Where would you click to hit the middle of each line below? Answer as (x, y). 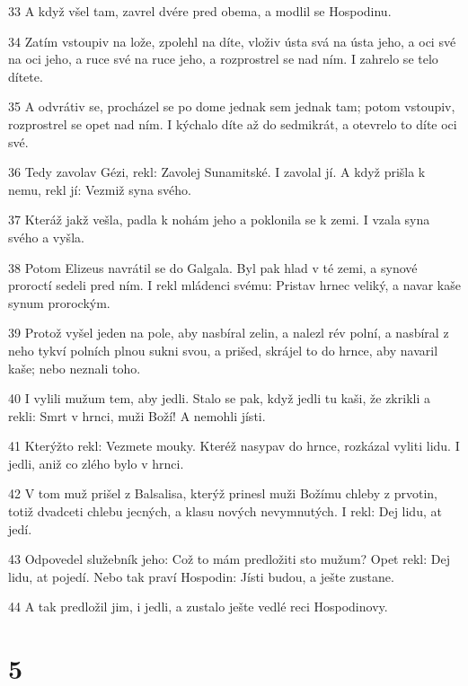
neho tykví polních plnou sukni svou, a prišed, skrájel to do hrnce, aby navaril (223, 350)
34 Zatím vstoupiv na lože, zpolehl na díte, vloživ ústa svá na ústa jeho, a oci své (232, 41)
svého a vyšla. (46, 237)
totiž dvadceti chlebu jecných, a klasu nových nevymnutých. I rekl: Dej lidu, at (225, 511)
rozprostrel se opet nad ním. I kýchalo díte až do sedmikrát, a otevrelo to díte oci (233, 123)
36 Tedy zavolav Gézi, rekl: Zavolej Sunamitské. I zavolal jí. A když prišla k (217, 172)
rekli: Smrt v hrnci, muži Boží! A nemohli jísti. (137, 415)
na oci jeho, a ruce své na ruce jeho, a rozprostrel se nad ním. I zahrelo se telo (223, 59)
